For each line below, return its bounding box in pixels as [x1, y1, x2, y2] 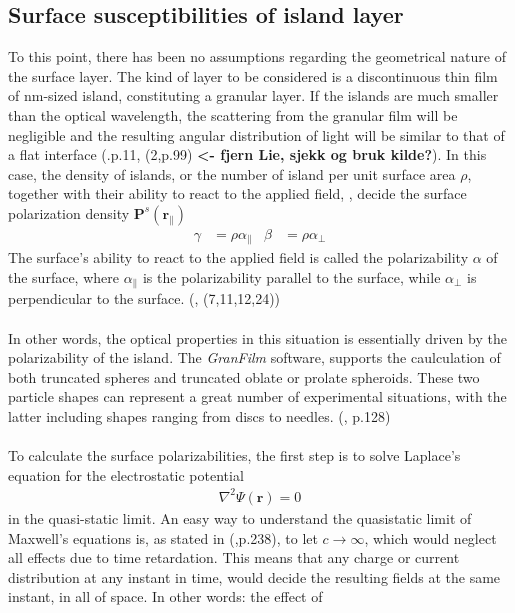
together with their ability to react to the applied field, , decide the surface [8, 183, 467, 204]
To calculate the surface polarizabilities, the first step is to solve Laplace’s [8, 445, 461, 466]
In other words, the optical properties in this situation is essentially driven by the [8, 327, 507, 348]
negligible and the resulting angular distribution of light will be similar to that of [8, 124, 505, 145]
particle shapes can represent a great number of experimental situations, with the [8, 386, 507, 407]
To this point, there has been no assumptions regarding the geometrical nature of [8, 46, 506, 67]
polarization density [8, 202, 130, 223]
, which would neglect [364, 527, 497, 548]
